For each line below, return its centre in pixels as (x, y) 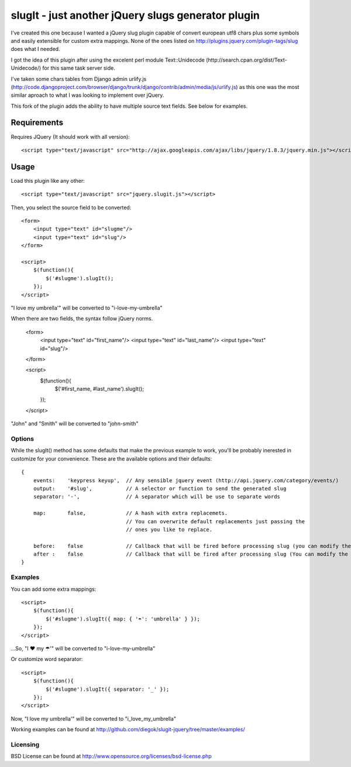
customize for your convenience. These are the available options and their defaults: (111, 459)
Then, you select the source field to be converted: (71, 207)
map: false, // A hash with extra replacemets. (130, 513)
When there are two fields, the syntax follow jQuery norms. (82, 319)
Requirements (37, 123)
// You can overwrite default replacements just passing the (216, 521)
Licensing (25, 744)
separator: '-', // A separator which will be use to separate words (157, 497)
